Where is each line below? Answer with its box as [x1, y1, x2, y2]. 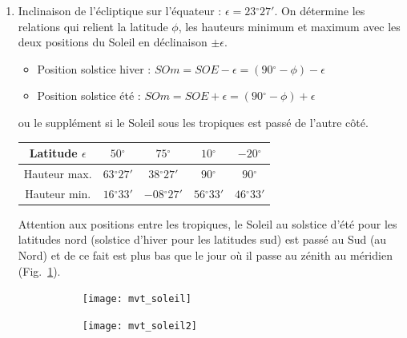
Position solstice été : [37, 87, 141, 104]
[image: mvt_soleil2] [82, 320, 197, 332]
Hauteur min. [25, 185, 91, 201]
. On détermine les [274, 2, 365, 18]
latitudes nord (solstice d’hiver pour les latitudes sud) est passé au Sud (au [18, 231, 387, 248]
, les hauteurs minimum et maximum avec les [178, 18, 401, 34]
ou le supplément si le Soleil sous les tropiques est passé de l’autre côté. [18, 113, 369, 130]
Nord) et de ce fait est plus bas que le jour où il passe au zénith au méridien [18, 247, 393, 264]
